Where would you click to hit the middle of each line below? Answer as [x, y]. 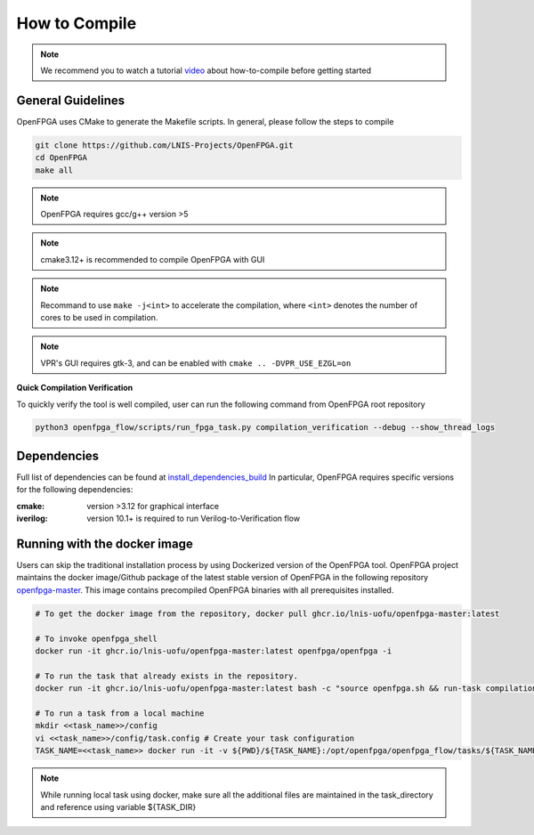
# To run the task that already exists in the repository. [166, 676]
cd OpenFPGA [61, 158]
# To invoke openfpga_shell [96, 638]
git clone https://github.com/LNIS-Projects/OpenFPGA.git [164, 145]
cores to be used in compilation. [99, 317]
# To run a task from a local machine [120, 713]
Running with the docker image [105, 543]
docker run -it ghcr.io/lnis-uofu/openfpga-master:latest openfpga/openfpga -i [214, 651]
